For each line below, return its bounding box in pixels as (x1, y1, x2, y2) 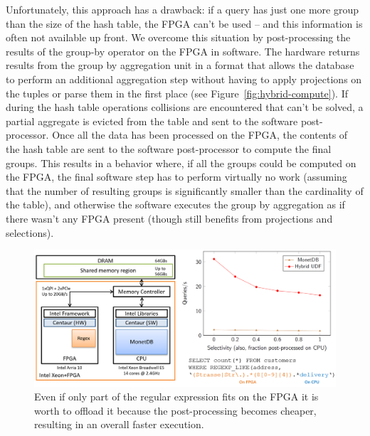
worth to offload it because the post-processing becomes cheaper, (34, 403, 317, 418)
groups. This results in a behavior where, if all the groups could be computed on (6, 155, 356, 170)
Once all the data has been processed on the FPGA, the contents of (52, 127, 348, 142)
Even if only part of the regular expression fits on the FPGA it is (34, 389, 319, 404)
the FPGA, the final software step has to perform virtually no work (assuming (6, 169, 347, 184)
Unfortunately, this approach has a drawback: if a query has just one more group (6, 2, 359, 16)
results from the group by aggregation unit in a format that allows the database (6, 58, 354, 73)
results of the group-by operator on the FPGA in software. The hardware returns (6, 43, 360, 58)
